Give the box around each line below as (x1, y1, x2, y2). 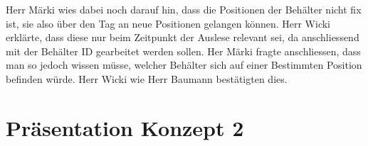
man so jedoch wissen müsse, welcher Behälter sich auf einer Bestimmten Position (6, 57, 362, 72)
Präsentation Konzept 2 (6, 113, 244, 142)
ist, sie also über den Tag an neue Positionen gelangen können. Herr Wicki (6, 16, 331, 30)
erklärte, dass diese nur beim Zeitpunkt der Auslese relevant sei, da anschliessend (6, 30, 359, 45)
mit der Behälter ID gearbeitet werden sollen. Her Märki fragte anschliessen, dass (6, 43, 361, 58)
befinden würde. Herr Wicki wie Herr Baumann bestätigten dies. (6, 71, 288, 86)
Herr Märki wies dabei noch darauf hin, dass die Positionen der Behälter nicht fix (6, 2, 362, 16)
